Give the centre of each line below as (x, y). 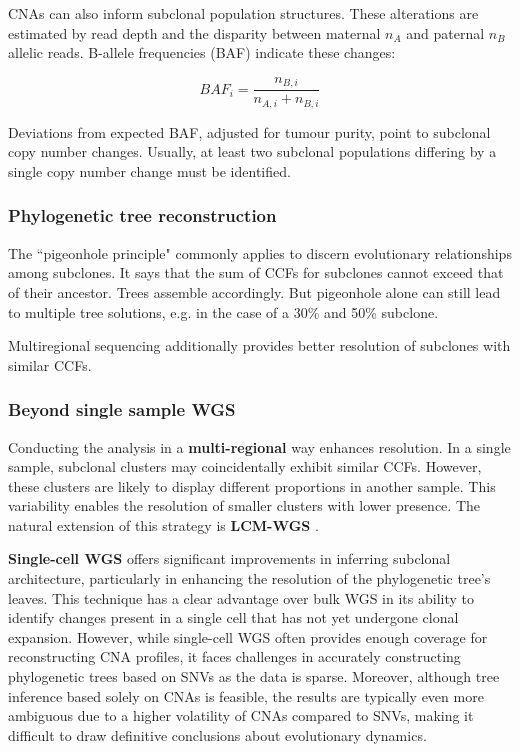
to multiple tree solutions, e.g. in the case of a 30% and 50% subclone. (223, 311)
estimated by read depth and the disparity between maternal (194, 32)
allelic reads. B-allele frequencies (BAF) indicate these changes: (202, 52)
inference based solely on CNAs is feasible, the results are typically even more (246, 695)
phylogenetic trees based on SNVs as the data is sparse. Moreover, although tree (254, 676)
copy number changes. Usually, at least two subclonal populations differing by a (252, 151)
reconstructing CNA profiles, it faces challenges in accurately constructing (234, 656)
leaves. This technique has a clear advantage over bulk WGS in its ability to (241, 597)
